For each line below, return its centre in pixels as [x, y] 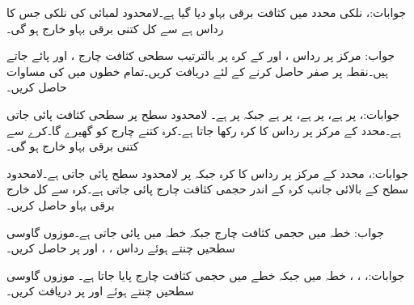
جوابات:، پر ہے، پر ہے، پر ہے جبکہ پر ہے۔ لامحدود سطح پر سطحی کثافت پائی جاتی [203, 114]
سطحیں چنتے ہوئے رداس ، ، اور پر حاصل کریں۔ [121, 248]
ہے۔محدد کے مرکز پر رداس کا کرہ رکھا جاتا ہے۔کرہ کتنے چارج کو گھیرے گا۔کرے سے [204, 130]
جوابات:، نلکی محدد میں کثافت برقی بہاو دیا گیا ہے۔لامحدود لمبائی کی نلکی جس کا [207, 12]
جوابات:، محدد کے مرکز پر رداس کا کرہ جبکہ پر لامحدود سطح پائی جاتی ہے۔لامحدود [207, 173]
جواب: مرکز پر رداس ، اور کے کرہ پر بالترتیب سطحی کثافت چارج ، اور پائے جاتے [201, 55]
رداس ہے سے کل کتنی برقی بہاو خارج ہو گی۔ [115, 28]
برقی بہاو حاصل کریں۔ [61, 204]
